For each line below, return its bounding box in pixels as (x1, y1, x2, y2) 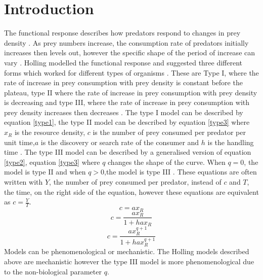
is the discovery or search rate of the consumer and (40, 136, 199, 147)
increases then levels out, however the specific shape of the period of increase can (4, 47, 255, 58)
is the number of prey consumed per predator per (93, 127, 246, 137)
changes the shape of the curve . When (108, 156, 226, 167)
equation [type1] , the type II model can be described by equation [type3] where (4, 117, 250, 127)
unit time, (4, 136, 35, 147)
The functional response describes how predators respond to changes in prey (4, 27, 241, 38)
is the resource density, (14, 127, 85, 137)
